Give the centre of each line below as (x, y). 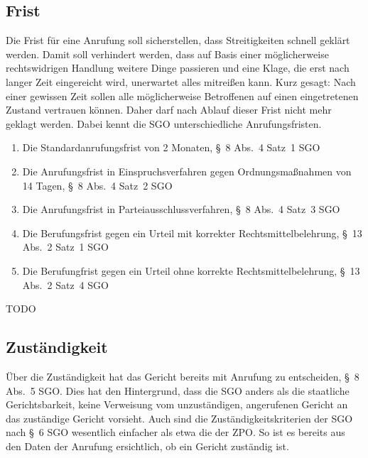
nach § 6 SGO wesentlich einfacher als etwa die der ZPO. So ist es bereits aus (175, 432)
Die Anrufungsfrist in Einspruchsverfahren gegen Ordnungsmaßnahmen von (187, 171)
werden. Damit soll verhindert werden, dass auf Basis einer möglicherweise (167, 54)
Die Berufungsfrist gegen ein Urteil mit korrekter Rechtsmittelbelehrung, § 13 (192, 233)
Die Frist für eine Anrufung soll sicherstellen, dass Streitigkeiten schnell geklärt (178, 40)
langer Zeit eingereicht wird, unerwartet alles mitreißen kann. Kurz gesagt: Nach (181, 81)
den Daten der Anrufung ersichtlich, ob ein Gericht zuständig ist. (147, 446)
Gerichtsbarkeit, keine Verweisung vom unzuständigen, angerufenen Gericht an (177, 404)
